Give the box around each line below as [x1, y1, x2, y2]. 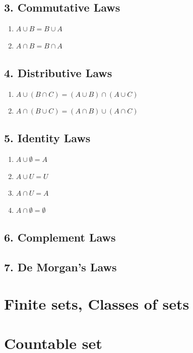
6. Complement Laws [4, 229, 116, 245]
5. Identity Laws [4, 130, 91, 146]
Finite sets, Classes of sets [4, 293, 189, 314]
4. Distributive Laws [4, 65, 112, 80]
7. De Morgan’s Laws [4, 259, 117, 274]
